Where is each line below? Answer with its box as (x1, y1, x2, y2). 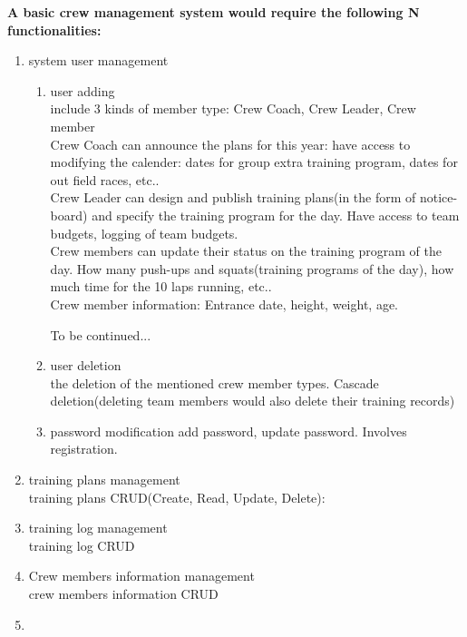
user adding (50, 81, 115, 100)
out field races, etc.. (50, 170, 160, 189)
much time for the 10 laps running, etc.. (50, 277, 272, 296)
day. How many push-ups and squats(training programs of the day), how (50, 259, 454, 278)
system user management (28, 51, 169, 70)
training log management (28, 518, 168, 537)
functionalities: (7, 20, 102, 39)
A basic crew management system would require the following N (7, 3, 420, 21)
